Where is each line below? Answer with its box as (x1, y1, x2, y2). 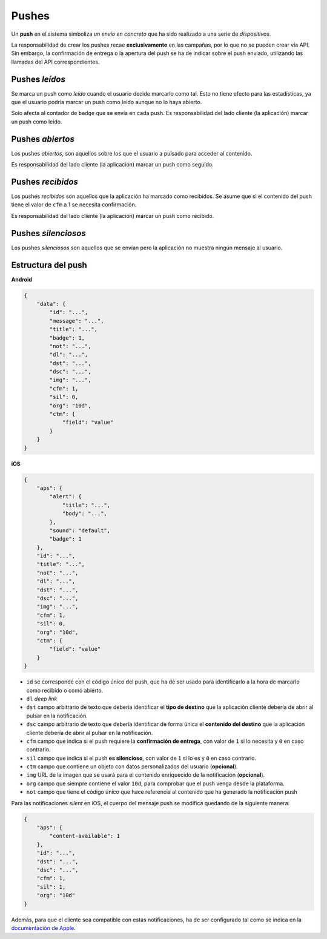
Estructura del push (11, 260, 87, 270)
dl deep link (26, 695, 58, 702)
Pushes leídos (11, 74, 66, 84)
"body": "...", (62, 510, 107, 517)
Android (11, 275, 33, 283)
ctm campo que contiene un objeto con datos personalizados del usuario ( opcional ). (26, 763, 239, 770)
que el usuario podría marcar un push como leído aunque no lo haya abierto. (11, 99, 202, 106)
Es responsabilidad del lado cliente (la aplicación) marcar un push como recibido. (11, 212, 214, 219)
